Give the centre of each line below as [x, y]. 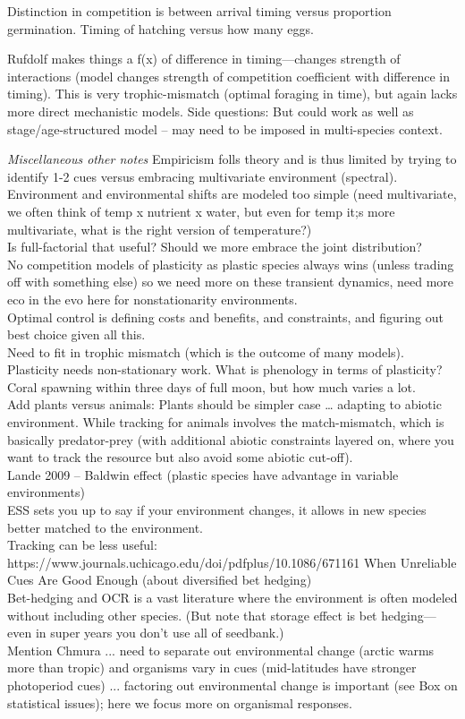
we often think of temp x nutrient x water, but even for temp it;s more [201, 211]
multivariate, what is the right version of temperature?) [160, 229]
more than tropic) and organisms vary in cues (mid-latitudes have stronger [212, 668]
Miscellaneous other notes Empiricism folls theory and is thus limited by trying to [232, 159]
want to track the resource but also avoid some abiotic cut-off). [180, 457]
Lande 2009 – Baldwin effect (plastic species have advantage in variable [203, 474]
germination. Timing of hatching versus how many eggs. [161, 28]
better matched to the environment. [106, 527]
